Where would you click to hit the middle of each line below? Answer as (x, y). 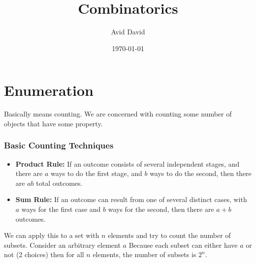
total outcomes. (59, 183)
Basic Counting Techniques (59, 145)
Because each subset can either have (183, 245)
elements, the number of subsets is (144, 254)
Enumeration (49, 90)
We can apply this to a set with (52, 235)
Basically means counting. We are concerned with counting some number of (118, 114)
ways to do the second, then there (201, 173)
